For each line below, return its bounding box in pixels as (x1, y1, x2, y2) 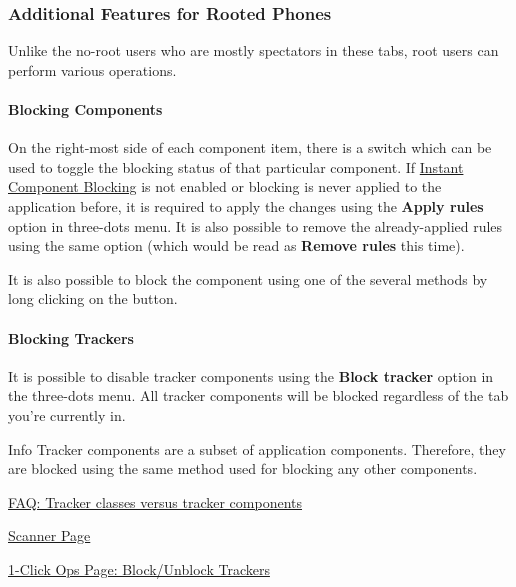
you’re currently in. (8, 404, 126, 425)
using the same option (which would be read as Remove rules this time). (8, 235, 465, 256)
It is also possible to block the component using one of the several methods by (8, 268, 488, 289)
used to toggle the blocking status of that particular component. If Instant (8, 156, 464, 177)
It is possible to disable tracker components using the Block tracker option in (8, 365, 494, 386)
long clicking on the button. (8, 288, 178, 309)
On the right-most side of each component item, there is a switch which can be (8, 137, 492, 158)
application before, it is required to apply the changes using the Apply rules (8, 195, 484, 216)
